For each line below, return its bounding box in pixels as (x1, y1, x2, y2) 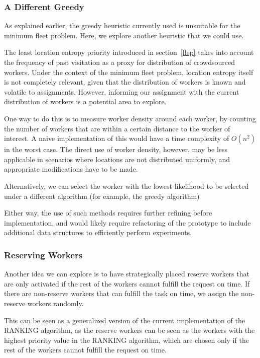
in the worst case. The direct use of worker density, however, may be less (4, 144, 228, 155)
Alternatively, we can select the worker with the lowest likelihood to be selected (4, 180, 249, 191)
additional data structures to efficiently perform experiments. (4, 227, 192, 238)
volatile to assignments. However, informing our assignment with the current (4, 86, 239, 97)
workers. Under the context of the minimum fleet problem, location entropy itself (4, 66, 253, 77)
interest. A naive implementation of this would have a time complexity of (4, 133, 229, 144)
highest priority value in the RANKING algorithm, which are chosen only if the (4, 334, 249, 345)
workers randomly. (27, 298, 84, 308)
